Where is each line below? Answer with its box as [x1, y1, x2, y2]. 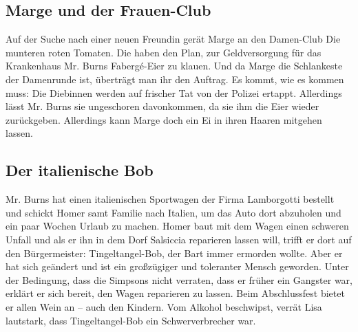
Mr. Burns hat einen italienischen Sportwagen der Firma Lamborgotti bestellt [6, 192, 335, 206]
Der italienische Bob [6, 159, 154, 181]
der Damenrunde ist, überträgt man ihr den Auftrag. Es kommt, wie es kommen [6, 71, 344, 86]
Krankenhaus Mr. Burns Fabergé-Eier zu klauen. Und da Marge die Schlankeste [6, 58, 343, 73]
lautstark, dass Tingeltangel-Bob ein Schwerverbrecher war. [6, 313, 256, 327]
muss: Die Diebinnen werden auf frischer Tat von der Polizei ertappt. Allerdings [6, 85, 342, 100]
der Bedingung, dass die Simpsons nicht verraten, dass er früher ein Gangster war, [6, 272, 352, 287]
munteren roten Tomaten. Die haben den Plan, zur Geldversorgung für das [6, 45, 322, 59]
